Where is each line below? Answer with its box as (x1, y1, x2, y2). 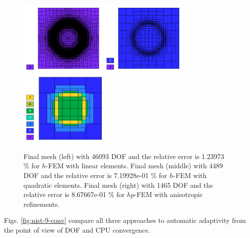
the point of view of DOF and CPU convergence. (4, 225, 150, 235)
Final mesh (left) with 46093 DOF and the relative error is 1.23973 (23, 151, 225, 161)
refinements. (23, 198, 60, 209)
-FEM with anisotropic (134, 189, 203, 199)
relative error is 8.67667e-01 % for (23, 189, 125, 199)
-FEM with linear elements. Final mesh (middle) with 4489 (45, 160, 223, 171)
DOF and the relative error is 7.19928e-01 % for (23, 170, 167, 180)
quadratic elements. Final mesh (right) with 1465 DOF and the (23, 179, 213, 190)
